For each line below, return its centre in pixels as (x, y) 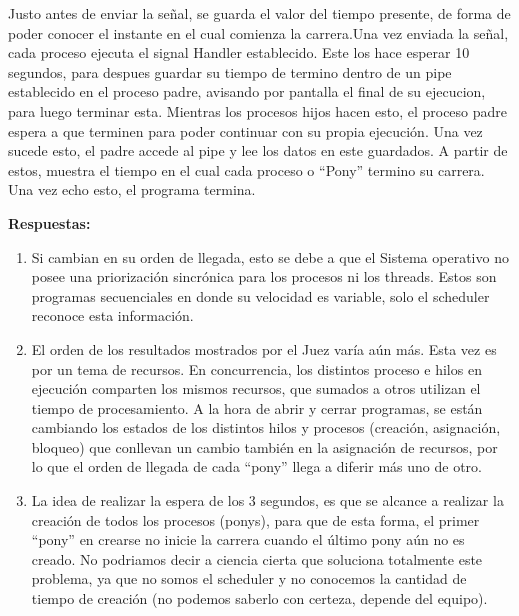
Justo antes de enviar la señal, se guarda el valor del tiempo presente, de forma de (259, 13)
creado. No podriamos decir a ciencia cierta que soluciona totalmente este (257, 558)
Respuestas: (49, 222)
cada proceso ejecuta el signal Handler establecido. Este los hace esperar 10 (239, 52)
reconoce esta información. (112, 315)
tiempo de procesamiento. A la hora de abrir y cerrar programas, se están (257, 407)
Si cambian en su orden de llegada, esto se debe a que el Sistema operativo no (270, 256)
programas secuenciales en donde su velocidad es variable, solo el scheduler (260, 295)
